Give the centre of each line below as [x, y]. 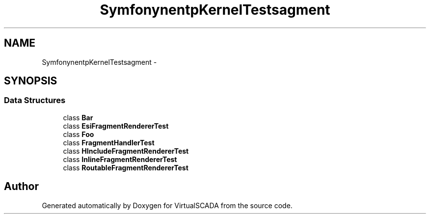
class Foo [79, 134]
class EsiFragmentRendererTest [116, 126]
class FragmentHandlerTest [109, 142]
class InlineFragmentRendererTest [120, 159]
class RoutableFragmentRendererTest [126, 167]
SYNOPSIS [31, 81]
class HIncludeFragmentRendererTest [126, 151]
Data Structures [35, 100]
